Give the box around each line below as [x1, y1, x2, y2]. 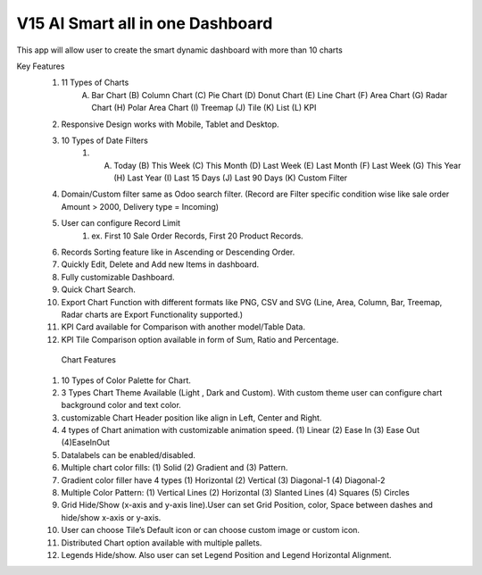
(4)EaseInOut [61, 437, 111, 448]
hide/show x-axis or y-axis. [61, 512, 162, 522]
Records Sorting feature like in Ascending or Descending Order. [61, 246, 295, 258]
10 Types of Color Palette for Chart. [61, 375, 192, 386]
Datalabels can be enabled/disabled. [61, 449, 196, 460]
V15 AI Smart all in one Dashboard [16, 13, 273, 33]
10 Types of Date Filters [61, 135, 149, 146]
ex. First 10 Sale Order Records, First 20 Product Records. [91, 230, 303, 241]
